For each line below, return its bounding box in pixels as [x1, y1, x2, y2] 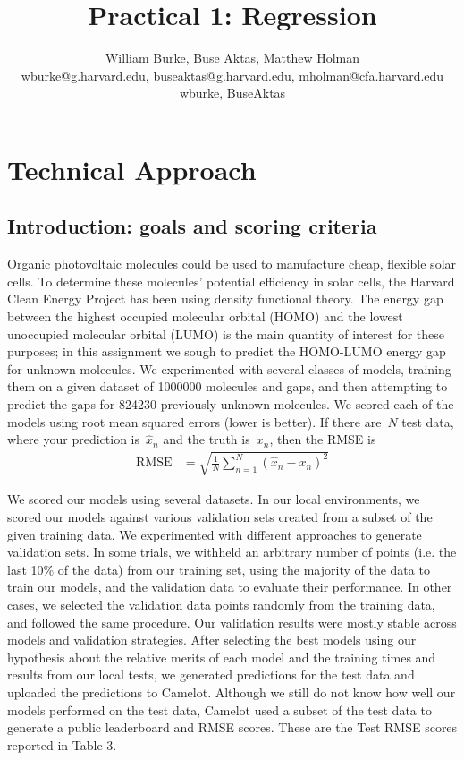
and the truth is [163, 430, 250, 448]
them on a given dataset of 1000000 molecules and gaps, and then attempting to [7, 377, 448, 396]
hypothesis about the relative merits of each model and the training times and [7, 647, 436, 666]
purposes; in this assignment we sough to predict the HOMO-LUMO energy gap [7, 342, 446, 361]
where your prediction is [7, 430, 139, 448]
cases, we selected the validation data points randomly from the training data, [7, 594, 435, 613]
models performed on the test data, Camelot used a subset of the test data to [7, 700, 432, 719]
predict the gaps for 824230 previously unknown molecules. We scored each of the [7, 395, 454, 414]
